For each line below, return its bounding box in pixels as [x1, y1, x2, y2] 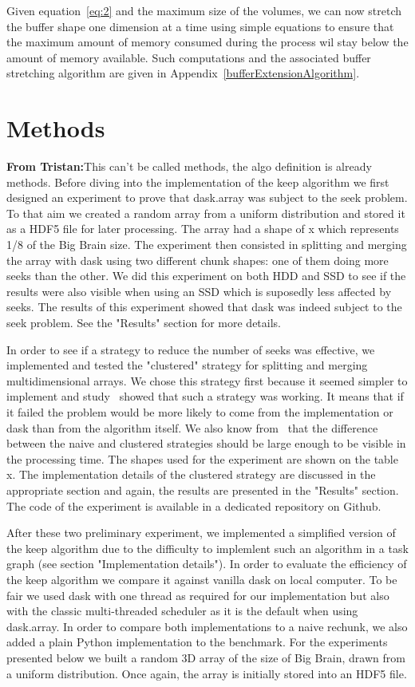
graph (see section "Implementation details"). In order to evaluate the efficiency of [6, 555, 407, 572]
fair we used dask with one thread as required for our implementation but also [6, 586, 389, 603]
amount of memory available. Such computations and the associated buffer [6, 49, 371, 65]
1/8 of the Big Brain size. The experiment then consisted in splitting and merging [6, 236, 407, 253]
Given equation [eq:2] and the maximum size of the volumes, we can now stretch [6, 2, 401, 18]
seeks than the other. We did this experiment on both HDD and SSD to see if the [6, 267, 406, 284]
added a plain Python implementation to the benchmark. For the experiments [6, 634, 388, 650]
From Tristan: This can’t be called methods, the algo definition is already [6, 158, 372, 175]
